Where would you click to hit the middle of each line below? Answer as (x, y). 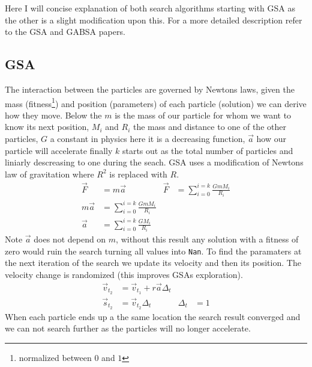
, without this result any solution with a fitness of (207, 239)
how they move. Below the (53, 115)
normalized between (55, 357)
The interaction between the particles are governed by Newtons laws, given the (150, 89)
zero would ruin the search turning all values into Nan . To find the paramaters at (153, 251)
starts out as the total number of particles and (208, 150)
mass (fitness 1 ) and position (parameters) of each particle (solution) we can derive (156, 102)
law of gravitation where (49, 174)
